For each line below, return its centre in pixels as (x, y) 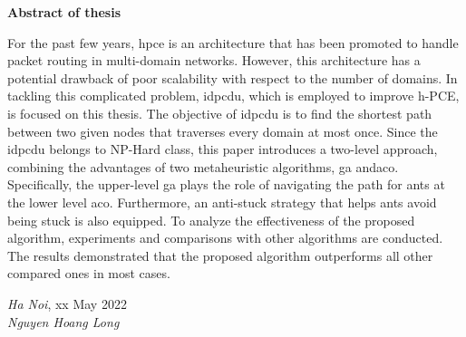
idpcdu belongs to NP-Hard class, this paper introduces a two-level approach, (223, 149)
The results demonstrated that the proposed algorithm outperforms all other (220, 255)
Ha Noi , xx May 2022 (67, 303)
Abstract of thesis (64, 12)
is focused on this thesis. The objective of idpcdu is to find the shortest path (220, 113)
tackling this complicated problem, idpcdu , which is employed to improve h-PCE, (233, 96)
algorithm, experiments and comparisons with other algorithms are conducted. (225, 238)
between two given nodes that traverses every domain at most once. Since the (223, 131)
